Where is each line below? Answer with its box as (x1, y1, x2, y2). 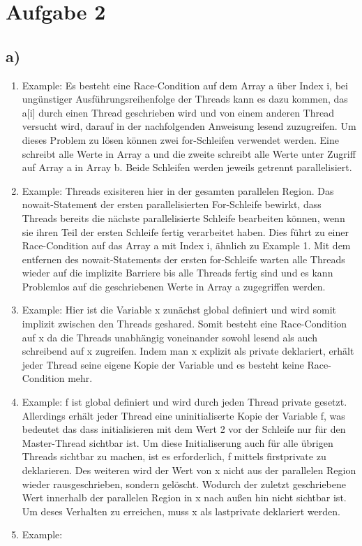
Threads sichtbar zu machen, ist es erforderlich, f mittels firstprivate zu (22, 449, 326, 464)
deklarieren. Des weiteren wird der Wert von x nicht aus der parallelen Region (22, 463, 356, 478)
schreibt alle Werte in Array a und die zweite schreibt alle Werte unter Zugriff (22, 146, 356, 161)
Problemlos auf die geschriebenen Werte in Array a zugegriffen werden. (22, 279, 326, 293)
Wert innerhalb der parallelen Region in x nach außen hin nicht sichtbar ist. (22, 490, 347, 505)
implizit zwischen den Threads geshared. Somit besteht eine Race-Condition (22, 316, 347, 331)
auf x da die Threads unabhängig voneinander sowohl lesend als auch (22, 330, 317, 344)
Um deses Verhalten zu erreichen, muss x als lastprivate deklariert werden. (22, 503, 340, 518)
